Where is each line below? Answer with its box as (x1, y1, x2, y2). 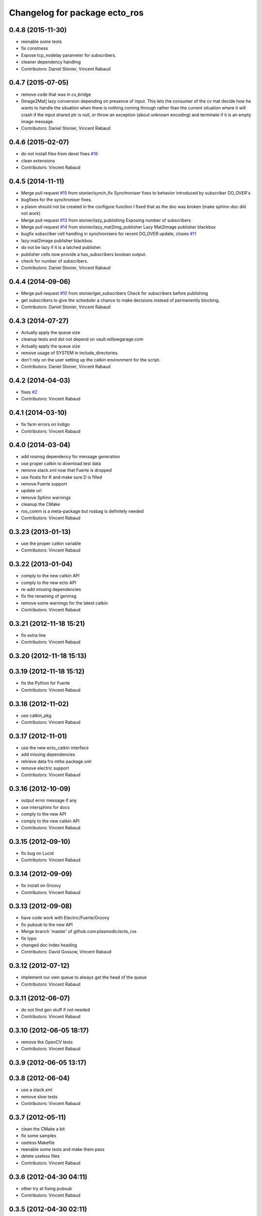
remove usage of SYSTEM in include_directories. (21, 350, 119, 356)
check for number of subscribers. (21, 258, 88, 264)
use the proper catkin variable (21, 540, 81, 546)
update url (21, 488, 42, 494)
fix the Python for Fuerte (21, 680, 70, 686)
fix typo (21, 935, 36, 941)
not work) (21, 211, 41, 216)
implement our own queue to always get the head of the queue (21, 974, 147, 980)
